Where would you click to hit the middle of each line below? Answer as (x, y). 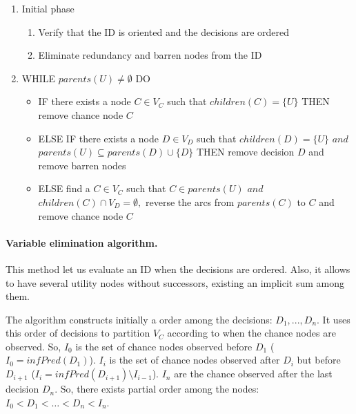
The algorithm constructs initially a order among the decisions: (139, 319)
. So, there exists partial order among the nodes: (157, 389)
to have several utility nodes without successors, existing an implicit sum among (175, 282)
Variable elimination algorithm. (82, 242)
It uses (336, 319)
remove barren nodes (82, 165)
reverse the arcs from (190, 201)
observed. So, (33, 346)
